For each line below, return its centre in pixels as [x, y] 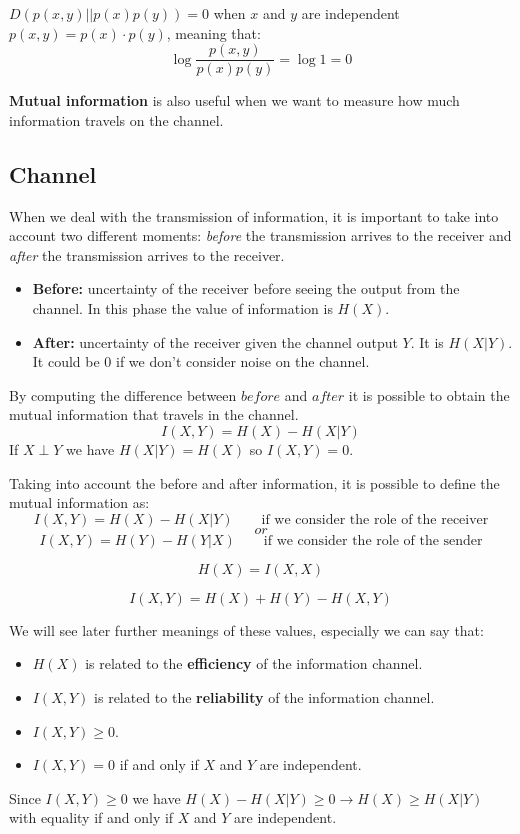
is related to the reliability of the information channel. [264, 696]
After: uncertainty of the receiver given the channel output [215, 341]
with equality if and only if [91, 817]
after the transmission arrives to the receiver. [147, 254]
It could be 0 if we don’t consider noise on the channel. [201, 361]
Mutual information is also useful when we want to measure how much [234, 100]
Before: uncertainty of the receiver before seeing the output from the [246, 288]
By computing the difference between [123, 394]
